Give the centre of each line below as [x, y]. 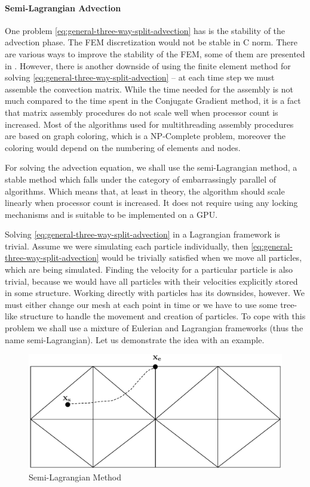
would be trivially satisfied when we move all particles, [202, 258]
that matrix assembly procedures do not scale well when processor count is [142, 112]
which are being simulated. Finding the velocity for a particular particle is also [149, 269]
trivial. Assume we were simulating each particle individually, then [127, 246]
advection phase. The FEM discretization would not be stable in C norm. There [151, 42]
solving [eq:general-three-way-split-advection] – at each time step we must [140, 77]
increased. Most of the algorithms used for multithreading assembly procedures [149, 124]
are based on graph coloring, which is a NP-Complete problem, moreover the [145, 136]
